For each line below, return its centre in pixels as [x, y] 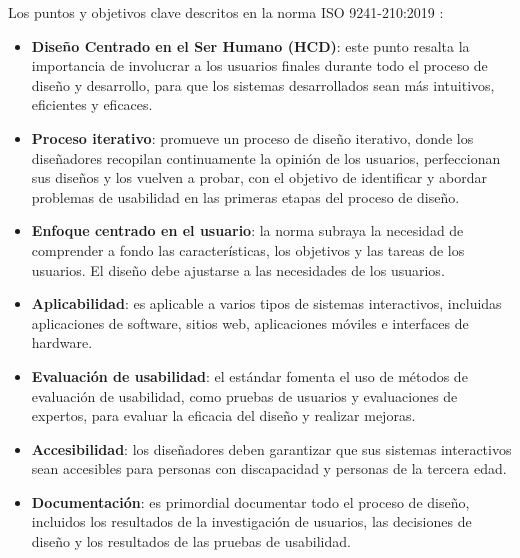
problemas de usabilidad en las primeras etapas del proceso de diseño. [245, 196]
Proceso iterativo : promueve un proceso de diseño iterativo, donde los [252, 137]
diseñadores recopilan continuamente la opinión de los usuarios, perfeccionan [266, 157]
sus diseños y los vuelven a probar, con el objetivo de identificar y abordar [259, 177]
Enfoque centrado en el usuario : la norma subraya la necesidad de [247, 230]
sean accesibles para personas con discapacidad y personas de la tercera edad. [269, 468]
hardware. [62, 342]
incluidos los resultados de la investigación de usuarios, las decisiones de [251, 521]
